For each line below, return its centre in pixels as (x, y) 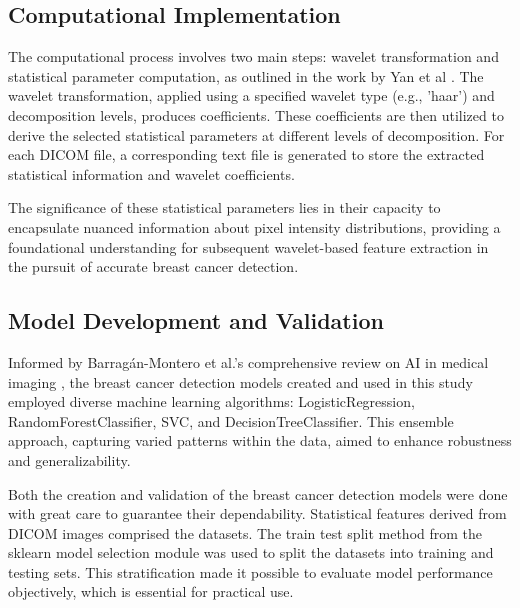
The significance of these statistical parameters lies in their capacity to (224, 207)
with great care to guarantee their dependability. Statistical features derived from (257, 513)
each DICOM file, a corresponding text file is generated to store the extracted (246, 154)
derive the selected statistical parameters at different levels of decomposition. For (256, 134)
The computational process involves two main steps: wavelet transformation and (253, 56)
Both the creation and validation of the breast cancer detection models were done (258, 493)
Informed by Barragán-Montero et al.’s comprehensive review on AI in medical (248, 361)
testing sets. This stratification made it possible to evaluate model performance (250, 571)
